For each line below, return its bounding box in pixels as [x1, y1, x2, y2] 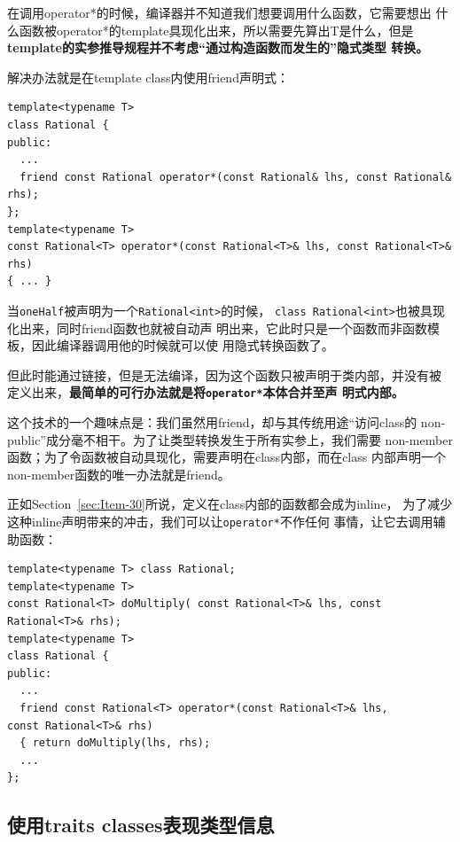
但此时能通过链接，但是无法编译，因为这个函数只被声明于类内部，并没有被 [7, 365, 441, 384]
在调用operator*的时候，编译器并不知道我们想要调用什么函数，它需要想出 [7, 4, 432, 21]
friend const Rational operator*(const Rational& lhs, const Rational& [19, 170, 452, 183]
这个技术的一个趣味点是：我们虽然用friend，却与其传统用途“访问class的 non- [7, 413, 446, 431]
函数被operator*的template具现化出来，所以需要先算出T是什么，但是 [19, 20, 414, 39]
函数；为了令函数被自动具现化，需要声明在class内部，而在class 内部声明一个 [7, 448, 446, 466]
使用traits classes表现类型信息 [7, 811, 275, 838]
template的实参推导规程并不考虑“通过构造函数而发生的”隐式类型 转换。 [7, 38, 429, 57]
